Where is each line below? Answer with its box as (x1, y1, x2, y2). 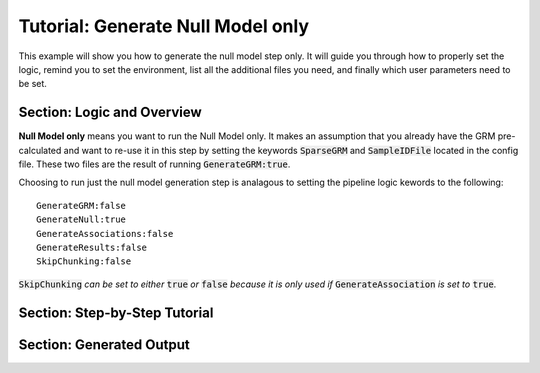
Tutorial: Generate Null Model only (18, 15, 310, 37)
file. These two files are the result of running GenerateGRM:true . (18, 158, 291, 170)
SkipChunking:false (36, 256, 132, 267)
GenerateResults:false (36, 241, 148, 253)
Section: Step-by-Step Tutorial (18, 304, 214, 321)
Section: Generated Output (18, 336, 190, 353)
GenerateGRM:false (36, 200, 127, 211)
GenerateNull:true (36, 214, 127, 225)
